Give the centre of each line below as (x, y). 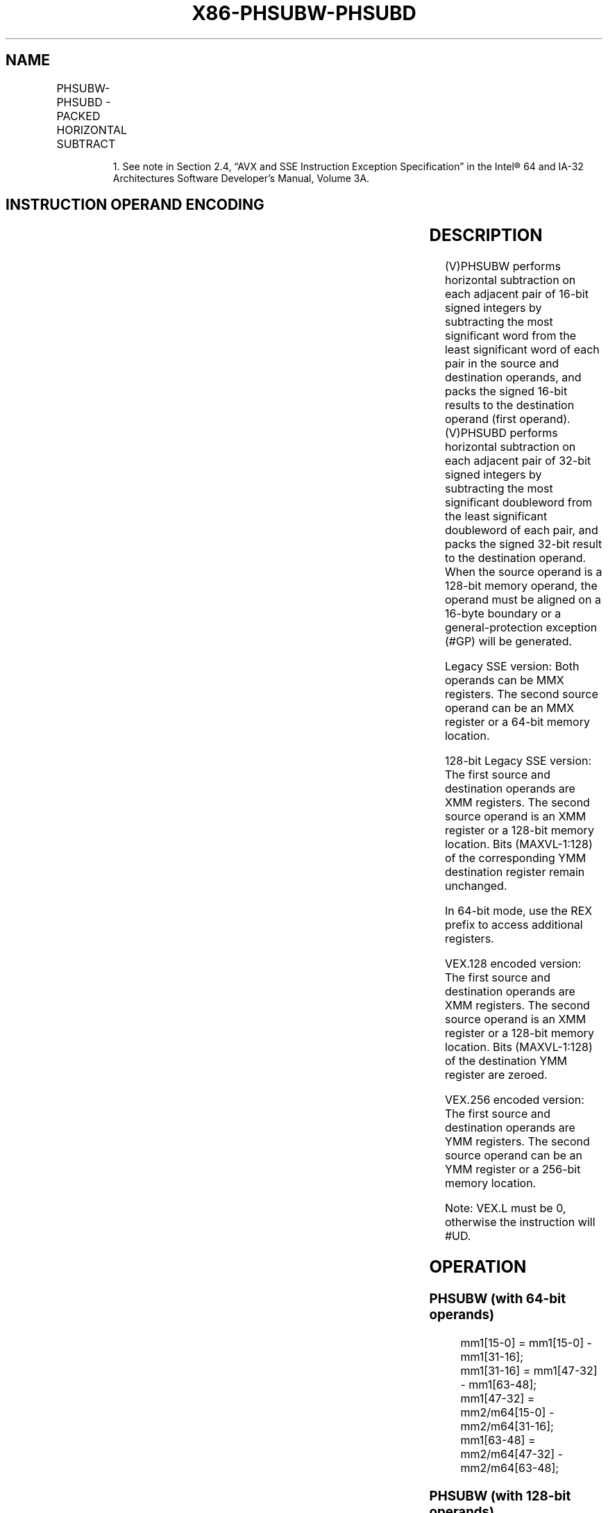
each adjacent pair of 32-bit (518, 461)
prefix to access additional (514, 925)
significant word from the (510, 336)
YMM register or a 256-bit (513, 1169)
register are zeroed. (496, 1075)
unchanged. (476, 886)
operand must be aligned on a (523, 600)
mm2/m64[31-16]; (507, 1426)
